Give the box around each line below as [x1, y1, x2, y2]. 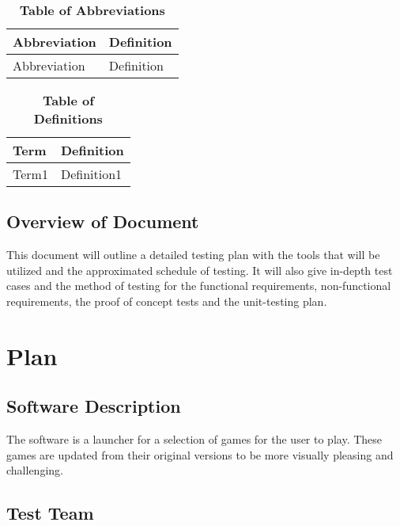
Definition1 [60, 165, 123, 183]
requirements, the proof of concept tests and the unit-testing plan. [6, 292, 327, 309]
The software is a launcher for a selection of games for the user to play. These [6, 431, 383, 448]
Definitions [33, 109, 103, 128]
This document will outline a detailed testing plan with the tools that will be [6, 246, 380, 263]
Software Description [6, 394, 181, 418]
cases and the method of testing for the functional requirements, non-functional [6, 277, 391, 294]
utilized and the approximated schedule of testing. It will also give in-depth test [6, 261, 393, 278]
